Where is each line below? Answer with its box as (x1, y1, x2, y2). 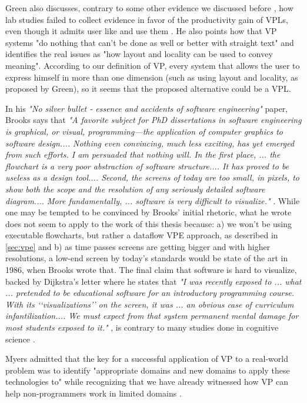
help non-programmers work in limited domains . (5, 387, 182, 399)
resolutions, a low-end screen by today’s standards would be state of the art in (5, 252, 288, 264)
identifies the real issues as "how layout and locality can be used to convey (5, 48, 273, 60)
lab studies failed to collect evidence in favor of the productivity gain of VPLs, (5, 13, 288, 25)
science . (5, 332, 35, 345)
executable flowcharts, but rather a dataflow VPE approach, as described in (5, 229, 278, 241)
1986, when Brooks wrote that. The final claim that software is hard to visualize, (5, 264, 297, 276)
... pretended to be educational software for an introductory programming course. (5, 287, 294, 299)
